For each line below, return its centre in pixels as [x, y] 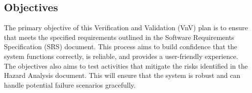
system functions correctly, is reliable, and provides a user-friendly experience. [121, 56]
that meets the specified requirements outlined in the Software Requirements [119, 37]
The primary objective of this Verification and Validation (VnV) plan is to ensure [126, 28]
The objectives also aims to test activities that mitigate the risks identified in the [126, 65]
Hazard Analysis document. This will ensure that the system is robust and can [122, 75]
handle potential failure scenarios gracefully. [70, 84]
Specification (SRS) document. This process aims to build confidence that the [121, 46]
